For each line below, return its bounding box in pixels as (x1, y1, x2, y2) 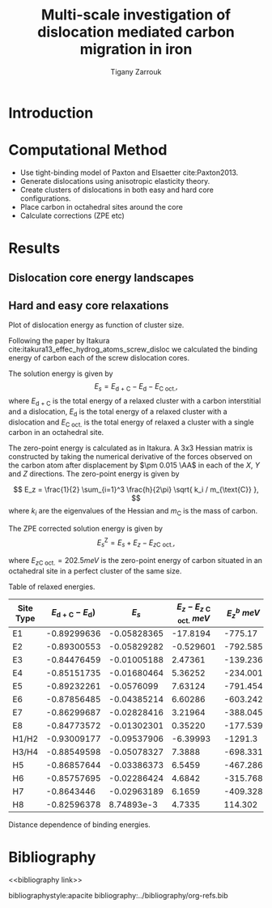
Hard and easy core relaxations (8, 298, 169, 313)
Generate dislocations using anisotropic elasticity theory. (19, 176, 210, 185)
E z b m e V (226, 606, 261, 620)
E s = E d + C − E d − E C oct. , (94, 382, 178, 394)
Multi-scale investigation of (40, 6, 232, 24)
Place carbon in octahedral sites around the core (19, 202, 184, 211)
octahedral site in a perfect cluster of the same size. (8, 565, 182, 576)
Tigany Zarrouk (110, 66, 162, 76)
